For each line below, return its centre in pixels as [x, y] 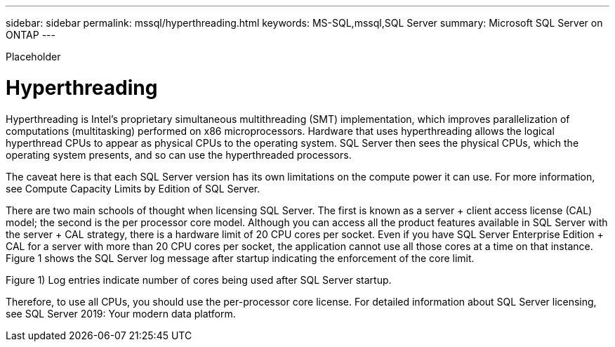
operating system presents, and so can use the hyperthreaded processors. [179, 155]
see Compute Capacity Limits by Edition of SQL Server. [133, 188]
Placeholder [33, 57]
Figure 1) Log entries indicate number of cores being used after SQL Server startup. [199, 280]
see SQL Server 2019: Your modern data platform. [121, 313]
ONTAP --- [31, 35]
